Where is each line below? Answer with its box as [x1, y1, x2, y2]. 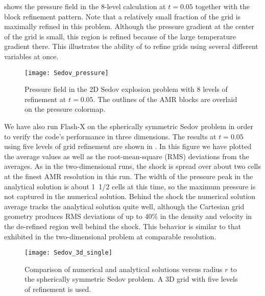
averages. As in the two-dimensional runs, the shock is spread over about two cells [4, 161, 261, 171]
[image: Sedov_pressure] [25, 69, 109, 77]
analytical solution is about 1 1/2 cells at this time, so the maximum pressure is [4, 181, 256, 191]
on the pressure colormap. [25, 104, 106, 114]
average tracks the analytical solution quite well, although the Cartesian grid [4, 201, 245, 211]
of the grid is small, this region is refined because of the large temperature [4, 31, 236, 41]
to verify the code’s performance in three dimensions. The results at [4, 131, 216, 141]
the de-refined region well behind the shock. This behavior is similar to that [4, 220, 242, 231]
